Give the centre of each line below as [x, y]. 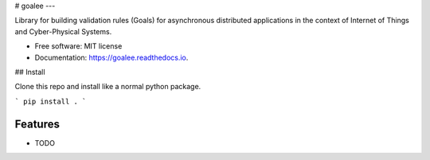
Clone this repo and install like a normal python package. [108, 87]
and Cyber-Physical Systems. [63, 31]
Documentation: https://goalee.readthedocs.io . [111, 57]
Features [37, 124]
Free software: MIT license [78, 46]
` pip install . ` [51, 101]
